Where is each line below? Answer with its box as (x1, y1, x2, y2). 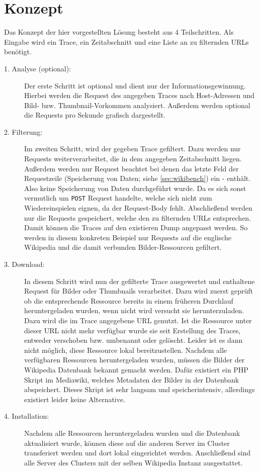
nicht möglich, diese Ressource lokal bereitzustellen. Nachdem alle (24, 344, 227, 355)
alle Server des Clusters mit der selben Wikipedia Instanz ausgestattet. (24, 457, 243, 467)
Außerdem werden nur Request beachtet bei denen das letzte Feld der (24, 163, 239, 173)
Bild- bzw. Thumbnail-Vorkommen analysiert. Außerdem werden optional (24, 100, 250, 110)
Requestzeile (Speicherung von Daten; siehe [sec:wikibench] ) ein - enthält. (24, 173, 251, 183)
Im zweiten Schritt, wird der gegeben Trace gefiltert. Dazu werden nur (24, 143, 241, 154)
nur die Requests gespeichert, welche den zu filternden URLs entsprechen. (24, 212, 251, 223)
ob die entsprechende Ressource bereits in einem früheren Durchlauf (24, 295, 233, 306)
